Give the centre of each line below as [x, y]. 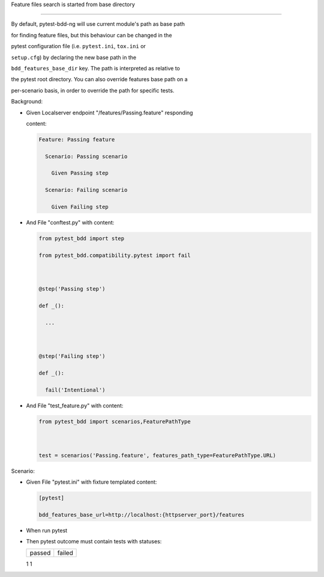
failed [65, 553]
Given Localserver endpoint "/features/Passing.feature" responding [109, 113]
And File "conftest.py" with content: [70, 222]
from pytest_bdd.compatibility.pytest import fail [115, 255]
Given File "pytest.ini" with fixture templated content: [91, 482]
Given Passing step [80, 173]
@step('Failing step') [72, 356]
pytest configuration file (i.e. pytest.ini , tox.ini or [79, 46]
